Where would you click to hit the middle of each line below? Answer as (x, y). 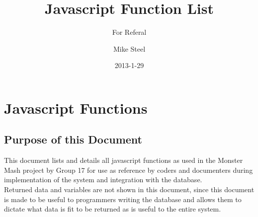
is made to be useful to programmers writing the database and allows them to (123, 199)
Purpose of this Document (73, 139)
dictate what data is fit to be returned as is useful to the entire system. (113, 209)
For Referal (129, 32)
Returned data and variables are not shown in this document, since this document (129, 189)
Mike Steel (129, 48)
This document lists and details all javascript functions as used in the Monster (124, 160)
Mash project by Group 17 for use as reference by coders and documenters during (129, 170)
